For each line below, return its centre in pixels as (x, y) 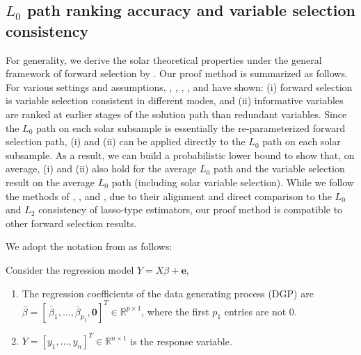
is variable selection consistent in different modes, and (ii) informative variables (175, 100)
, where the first (175, 311)
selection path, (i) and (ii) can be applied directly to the (126, 141)
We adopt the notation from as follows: (89, 246)
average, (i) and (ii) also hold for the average (101, 168)
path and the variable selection (279, 168)
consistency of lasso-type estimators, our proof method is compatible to (191, 209)
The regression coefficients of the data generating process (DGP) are (168, 293)
